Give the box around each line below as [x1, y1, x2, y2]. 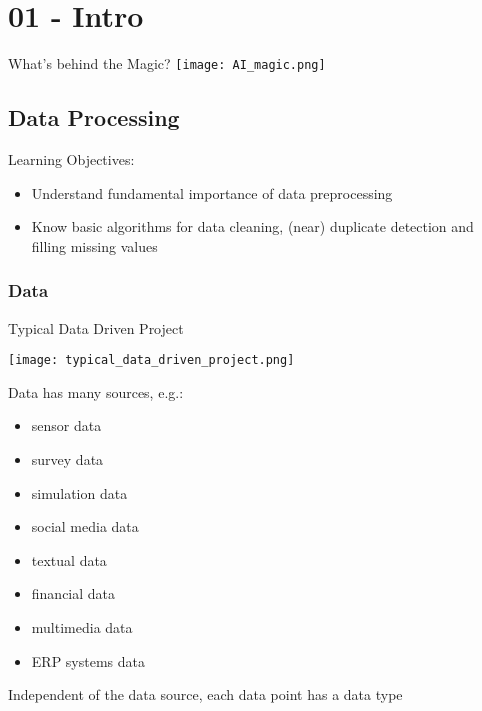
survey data [31, 449, 104, 470]
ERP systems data [31, 650, 145, 671]
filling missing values [31, 235, 158, 256]
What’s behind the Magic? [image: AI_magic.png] [8, 53, 326, 74]
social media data [31, 516, 139, 537]
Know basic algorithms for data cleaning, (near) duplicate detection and [31, 216, 474, 237]
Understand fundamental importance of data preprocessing [31, 182, 393, 203]
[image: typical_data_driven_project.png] [8, 353, 295, 368]
